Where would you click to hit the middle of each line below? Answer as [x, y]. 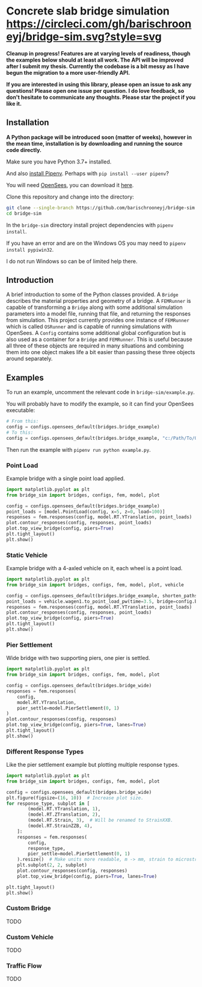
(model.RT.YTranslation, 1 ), [64, 809]
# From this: [23, 421]
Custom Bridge [29, 908]
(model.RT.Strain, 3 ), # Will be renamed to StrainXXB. [100, 820]
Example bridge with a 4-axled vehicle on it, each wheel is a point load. [94, 568]
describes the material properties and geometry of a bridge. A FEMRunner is [99, 301]
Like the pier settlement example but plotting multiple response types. [93, 765]
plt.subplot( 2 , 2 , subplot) [52, 865]
